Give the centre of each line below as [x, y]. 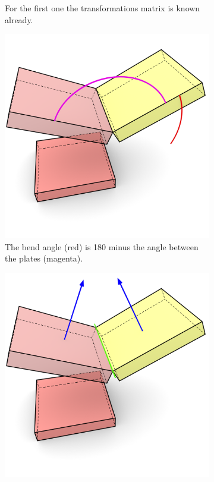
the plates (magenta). [44, 258]
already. [19, 19]
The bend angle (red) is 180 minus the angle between [102, 246]
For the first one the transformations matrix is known [103, 8]
